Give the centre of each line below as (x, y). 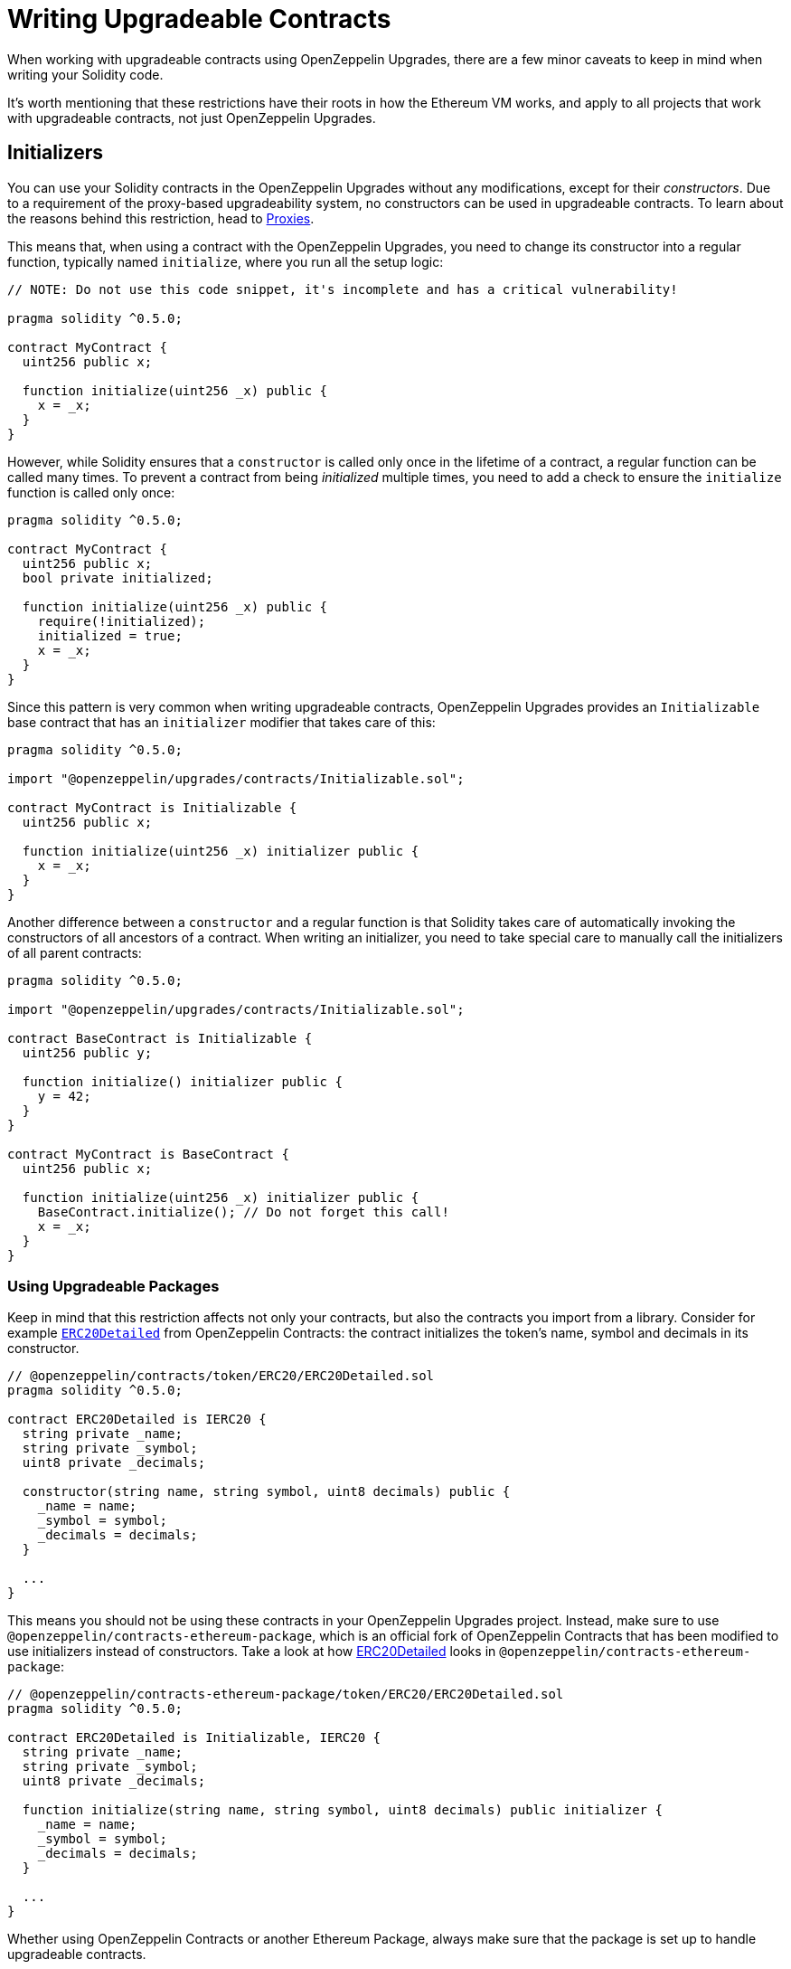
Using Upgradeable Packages (113, 1286)
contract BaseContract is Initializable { (160, 1038)
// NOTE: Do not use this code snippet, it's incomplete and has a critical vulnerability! (343, 289)
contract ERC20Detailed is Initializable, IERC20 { (194, 1738)
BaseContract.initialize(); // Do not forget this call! (243, 1212)
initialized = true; (110, 635)
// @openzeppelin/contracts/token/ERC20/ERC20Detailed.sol (221, 1376)
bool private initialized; (118, 577)
